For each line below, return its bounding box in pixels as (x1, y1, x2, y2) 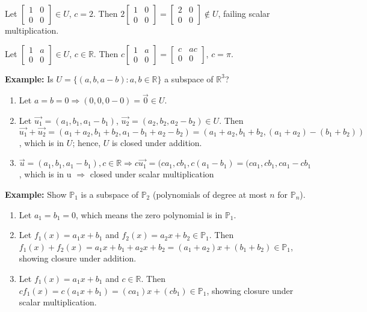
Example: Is (5, 72, 54, 85)
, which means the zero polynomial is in (75, 208, 223, 221)
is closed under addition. (111, 136, 202, 148)
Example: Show (5, 188, 67, 200)
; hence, (72, 136, 101, 148)
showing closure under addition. (19, 252, 137, 265)
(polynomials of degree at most (152, 188, 267, 200)
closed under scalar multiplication (90, 168, 214, 180)
